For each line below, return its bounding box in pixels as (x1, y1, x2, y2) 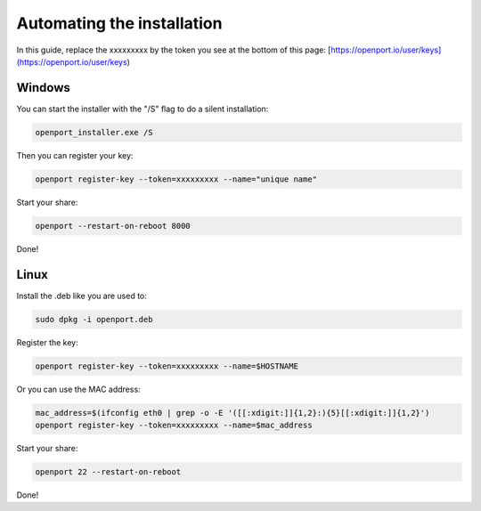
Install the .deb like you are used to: (16, 290, 147, 301)
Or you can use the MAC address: (16, 384, 142, 394)
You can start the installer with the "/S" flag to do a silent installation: (16, 103, 269, 114)
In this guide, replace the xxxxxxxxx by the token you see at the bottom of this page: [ (16, 45, 331, 55)
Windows (16, 80, 70, 95)
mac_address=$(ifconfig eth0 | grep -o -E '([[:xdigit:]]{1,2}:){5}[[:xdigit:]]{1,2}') (35, 408, 430, 418)
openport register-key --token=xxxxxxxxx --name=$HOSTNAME (35, 361, 298, 371)
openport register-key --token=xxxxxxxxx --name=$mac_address (35, 419, 313, 430)
